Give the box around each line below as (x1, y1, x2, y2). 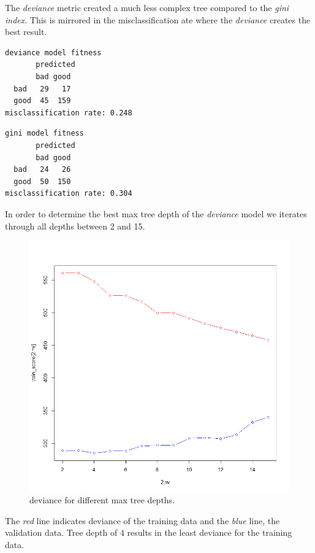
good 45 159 (13, 96, 71, 106)
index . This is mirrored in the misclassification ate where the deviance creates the (5, 13, 311, 26)
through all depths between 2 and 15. (5, 219, 145, 232)
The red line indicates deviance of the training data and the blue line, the (5, 514, 280, 527)
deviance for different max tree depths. (29, 493, 175, 506)
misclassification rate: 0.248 (5, 108, 132, 117)
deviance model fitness (5, 48, 102, 57)
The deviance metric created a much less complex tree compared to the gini (5, 1, 289, 14)
